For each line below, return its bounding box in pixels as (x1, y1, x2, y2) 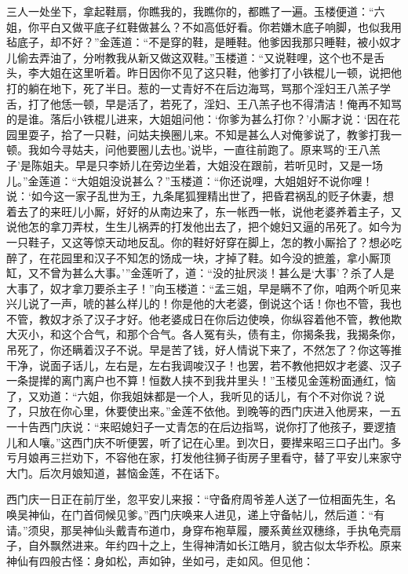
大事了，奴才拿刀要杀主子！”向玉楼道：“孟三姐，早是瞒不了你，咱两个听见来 (6, 280, 402, 296)
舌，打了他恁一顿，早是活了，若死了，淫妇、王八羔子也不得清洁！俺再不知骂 (6, 95, 402, 112)
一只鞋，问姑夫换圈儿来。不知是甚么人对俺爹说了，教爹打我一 (82, 126, 402, 142)
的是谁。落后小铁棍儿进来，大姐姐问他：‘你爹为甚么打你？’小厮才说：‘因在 (6, 111, 389, 127)
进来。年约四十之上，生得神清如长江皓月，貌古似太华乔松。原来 (71, 537, 402, 554)
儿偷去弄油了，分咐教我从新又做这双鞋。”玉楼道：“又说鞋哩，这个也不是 (6, 49, 374, 65)
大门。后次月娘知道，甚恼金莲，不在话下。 (6, 464, 226, 481)
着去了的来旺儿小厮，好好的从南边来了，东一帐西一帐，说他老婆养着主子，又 (6, 203, 402, 219)
